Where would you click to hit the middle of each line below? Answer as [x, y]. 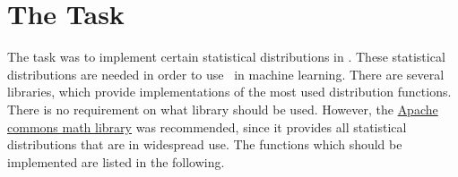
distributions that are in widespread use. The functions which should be [205, 144]
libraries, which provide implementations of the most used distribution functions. [229, 92]
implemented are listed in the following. [116, 161]
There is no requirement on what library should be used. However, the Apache [223, 109]
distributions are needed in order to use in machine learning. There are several [226, 74]
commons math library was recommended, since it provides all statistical [207, 126]
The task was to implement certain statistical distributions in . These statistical [226, 57]
